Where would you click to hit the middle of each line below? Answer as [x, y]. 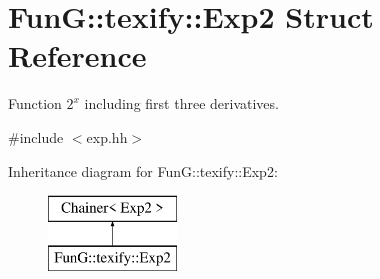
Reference [77, 55]
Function [35, 103]
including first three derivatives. [181, 103]
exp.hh [107, 136]
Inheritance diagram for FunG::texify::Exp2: [143, 170]
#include [36, 136]
